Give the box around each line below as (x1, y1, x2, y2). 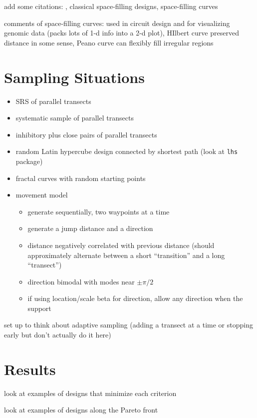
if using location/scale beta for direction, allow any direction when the (27, 293, 243, 303)
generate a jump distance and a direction (27, 223, 153, 233)
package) (15, 155, 43, 166)
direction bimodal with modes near (27, 276, 135, 286)
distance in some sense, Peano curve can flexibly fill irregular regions (4, 37, 214, 47)
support (27, 302, 51, 313)
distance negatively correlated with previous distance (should (27, 239, 215, 250)
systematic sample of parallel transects (15, 112, 134, 123)
